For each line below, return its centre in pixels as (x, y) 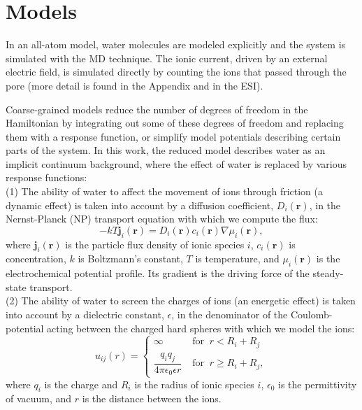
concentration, (36, 259)
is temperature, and (237, 259)
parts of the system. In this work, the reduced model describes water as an (166, 150)
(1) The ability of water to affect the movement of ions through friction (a (165, 191)
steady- (328, 273)
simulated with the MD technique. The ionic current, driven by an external (167, 58)
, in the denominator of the (230, 314)
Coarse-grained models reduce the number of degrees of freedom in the (157, 109)
